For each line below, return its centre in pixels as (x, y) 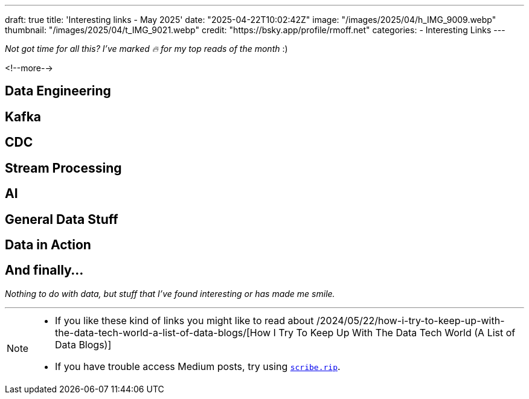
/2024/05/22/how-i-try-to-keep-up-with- (411, 320)
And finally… (44, 270)
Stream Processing (63, 168)
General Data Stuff (62, 219)
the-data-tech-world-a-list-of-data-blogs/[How (163, 332)
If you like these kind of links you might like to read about (184, 320)
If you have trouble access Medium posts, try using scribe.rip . (198, 366)
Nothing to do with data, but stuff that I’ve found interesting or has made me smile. (170, 293)
